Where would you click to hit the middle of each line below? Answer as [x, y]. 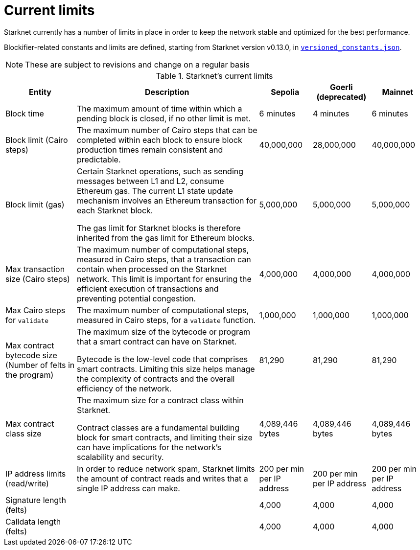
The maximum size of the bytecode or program [163, 332]
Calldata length [33, 521]
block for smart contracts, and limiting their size [164, 437]
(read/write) [27, 483]
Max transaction [35, 269]
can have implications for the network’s [149, 447]
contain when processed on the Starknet [152, 269]
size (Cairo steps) [38, 279]
